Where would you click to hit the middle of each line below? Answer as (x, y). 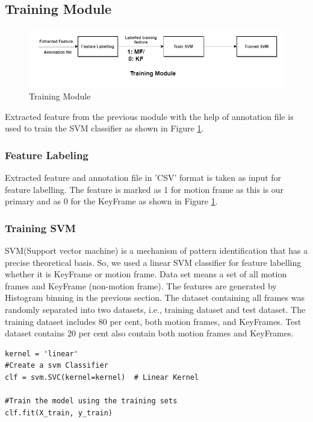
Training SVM (40, 228)
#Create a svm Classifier (57, 366)
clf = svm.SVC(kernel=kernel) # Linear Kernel (102, 377)
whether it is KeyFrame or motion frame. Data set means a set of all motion (146, 274)
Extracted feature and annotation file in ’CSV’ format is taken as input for (143, 178)
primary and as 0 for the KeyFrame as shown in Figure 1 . (111, 201)
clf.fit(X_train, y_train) (59, 413)
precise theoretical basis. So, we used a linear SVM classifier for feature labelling (153, 262)
